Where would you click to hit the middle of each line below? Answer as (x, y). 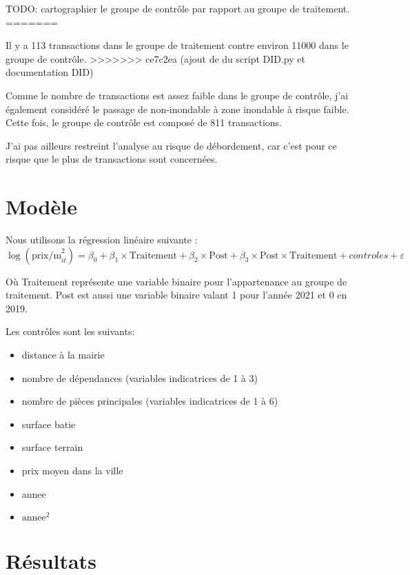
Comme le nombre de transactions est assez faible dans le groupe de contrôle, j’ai (177, 95)
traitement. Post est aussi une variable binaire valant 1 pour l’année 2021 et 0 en (176, 295)
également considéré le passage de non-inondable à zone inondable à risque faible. (177, 109)
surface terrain (52, 447)
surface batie (49, 424)
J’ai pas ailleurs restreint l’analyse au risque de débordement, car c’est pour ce (171, 145)
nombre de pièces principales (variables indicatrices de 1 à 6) (150, 401)
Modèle (41, 206)
